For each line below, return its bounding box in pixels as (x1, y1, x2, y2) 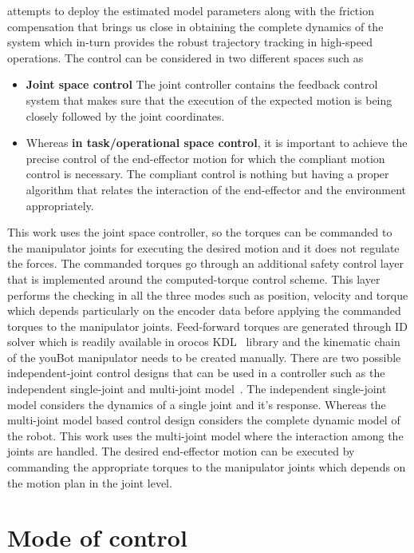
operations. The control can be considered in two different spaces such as (7, 49, 364, 66)
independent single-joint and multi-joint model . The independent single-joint (7, 380, 387, 397)
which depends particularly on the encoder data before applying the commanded (7, 302, 401, 319)
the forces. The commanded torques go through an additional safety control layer (7, 255, 404, 272)
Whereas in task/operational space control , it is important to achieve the (26, 134, 408, 151)
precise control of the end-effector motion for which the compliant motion (26, 149, 385, 166)
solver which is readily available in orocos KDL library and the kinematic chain (7, 333, 400, 350)
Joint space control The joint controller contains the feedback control (26, 76, 378, 93)
